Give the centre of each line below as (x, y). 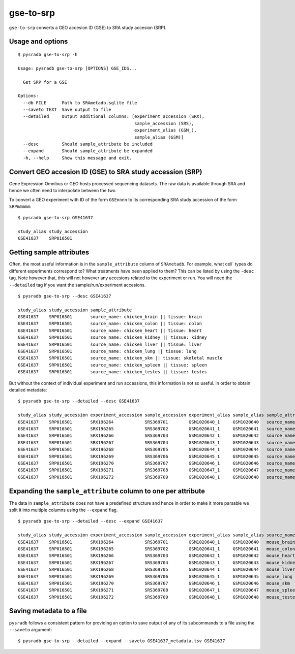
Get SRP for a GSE (45, 82)
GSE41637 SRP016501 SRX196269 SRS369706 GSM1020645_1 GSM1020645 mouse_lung (155, 576)
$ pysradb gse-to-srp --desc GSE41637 (65, 296)
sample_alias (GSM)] (159, 137)
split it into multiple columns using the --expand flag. (63, 510)
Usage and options (39, 42)
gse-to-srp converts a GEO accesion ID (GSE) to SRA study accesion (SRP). (88, 28)
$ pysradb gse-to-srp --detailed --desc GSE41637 (79, 401)
